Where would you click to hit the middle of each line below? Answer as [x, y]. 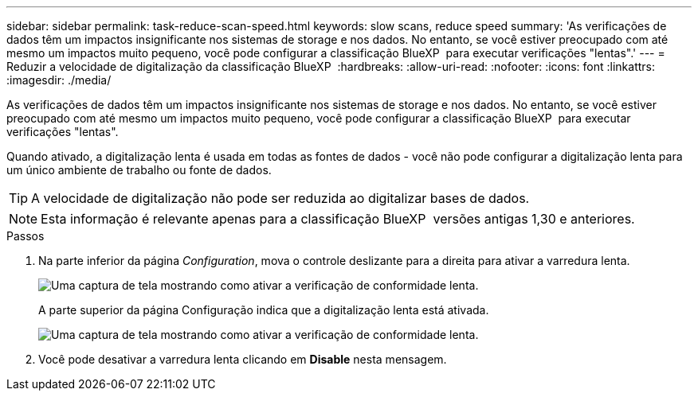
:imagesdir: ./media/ [59, 80]
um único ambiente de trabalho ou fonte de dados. [139, 170]
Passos [25, 236]
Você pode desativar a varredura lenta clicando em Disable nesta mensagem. [243, 359]
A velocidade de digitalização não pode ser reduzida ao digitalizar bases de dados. [280, 198]
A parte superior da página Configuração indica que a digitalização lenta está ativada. [264, 310]
